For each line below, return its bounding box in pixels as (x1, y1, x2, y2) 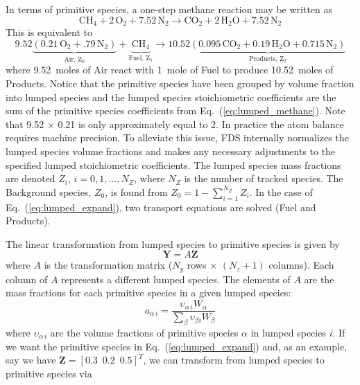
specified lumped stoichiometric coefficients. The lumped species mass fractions (6, 157, 341, 172)
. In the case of (249, 184, 313, 199)
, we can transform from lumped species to (143, 352, 325, 367)
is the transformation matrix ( (44, 258, 173, 272)
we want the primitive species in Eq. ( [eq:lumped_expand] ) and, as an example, (6, 339, 348, 353)
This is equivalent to (6, 25, 92, 39)
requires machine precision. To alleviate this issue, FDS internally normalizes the (6, 130, 349, 145)
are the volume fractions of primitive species (50, 325, 239, 339)
